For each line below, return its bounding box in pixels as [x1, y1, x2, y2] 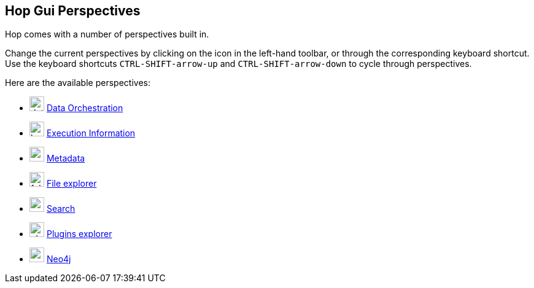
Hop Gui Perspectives [5, 3, 141, 18]
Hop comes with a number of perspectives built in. [5, 29, 209, 40]
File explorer [46, 178, 97, 189]
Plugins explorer [46, 228, 112, 239]
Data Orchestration [46, 103, 123, 114]
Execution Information [46, 128, 136, 139]
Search [46, 203, 75, 214]
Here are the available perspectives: [5, 77, 150, 88]
